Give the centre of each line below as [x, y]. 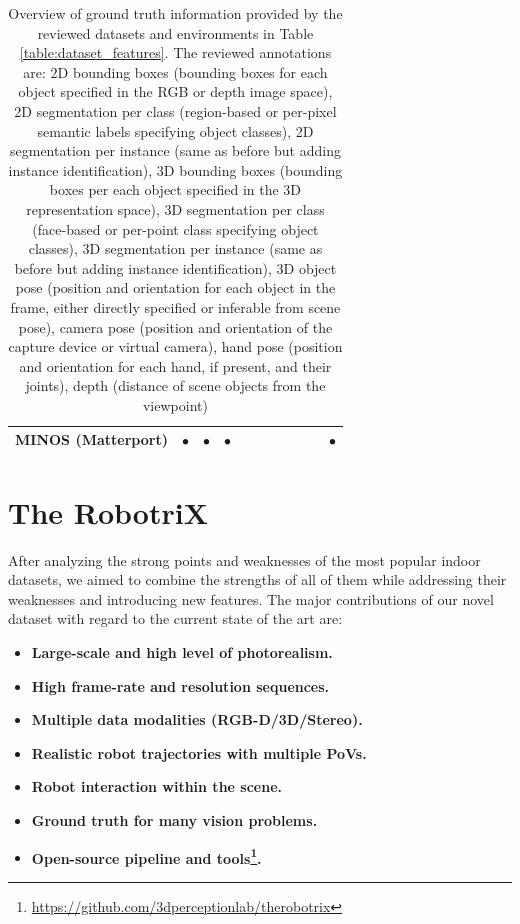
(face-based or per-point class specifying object [175, 228]
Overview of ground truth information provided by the [175, 13]
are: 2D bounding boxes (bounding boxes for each [175, 71]
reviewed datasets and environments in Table [175, 32]
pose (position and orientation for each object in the [175, 287]
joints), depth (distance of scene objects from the [175, 385]
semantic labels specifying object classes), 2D [175, 130]
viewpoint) [175, 404]
